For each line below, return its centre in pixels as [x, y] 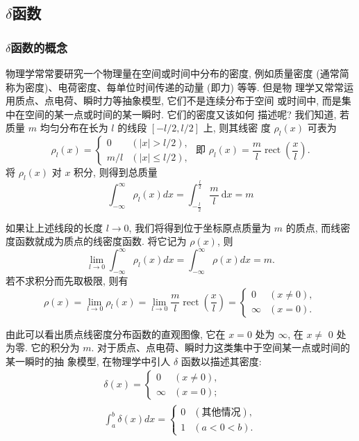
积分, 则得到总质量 [116, 172]
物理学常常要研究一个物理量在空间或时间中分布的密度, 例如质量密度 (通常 [173, 73]
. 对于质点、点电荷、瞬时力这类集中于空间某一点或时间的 [221, 347]
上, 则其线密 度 [237, 128]
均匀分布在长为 [74, 128]
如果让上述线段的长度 [54, 227]
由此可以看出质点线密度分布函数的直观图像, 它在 [116, 334]
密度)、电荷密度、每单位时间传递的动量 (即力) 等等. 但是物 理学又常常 [184, 87]
